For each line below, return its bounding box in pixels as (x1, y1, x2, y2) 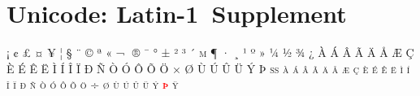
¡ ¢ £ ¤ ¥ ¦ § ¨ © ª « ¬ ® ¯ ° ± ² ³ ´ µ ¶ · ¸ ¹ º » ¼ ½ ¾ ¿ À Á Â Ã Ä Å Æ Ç (6, 44, 414, 61)
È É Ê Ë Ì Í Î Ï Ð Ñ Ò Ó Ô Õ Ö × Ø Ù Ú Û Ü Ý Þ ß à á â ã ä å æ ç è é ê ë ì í (6, 59, 410, 76)
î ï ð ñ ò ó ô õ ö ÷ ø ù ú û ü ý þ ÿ (6, 76, 179, 93)
